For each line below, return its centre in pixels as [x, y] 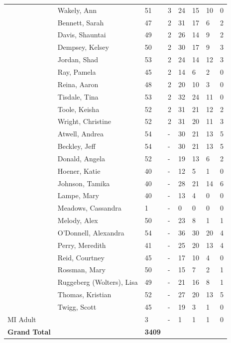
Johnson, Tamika [84, 183]
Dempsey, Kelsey [83, 47]
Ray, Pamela [77, 71]
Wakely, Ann [77, 10]
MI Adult [22, 319]
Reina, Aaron [78, 84]
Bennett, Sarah [81, 22]
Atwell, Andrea [81, 134]
